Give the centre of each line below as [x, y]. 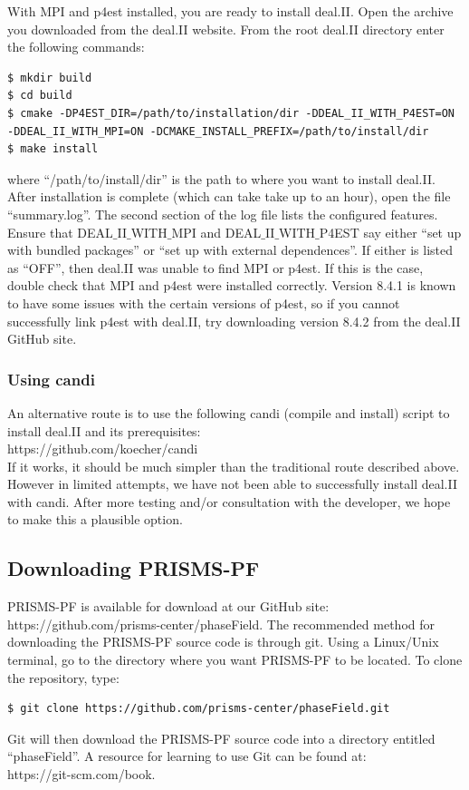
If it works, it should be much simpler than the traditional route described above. [234, 466]
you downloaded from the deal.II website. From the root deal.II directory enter [226, 29]
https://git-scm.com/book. [81, 774]
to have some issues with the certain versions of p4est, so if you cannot [204, 302]
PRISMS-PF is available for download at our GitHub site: [168, 606]
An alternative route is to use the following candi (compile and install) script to [229, 412]
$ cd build [40, 96]
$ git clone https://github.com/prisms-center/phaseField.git [199, 709]
